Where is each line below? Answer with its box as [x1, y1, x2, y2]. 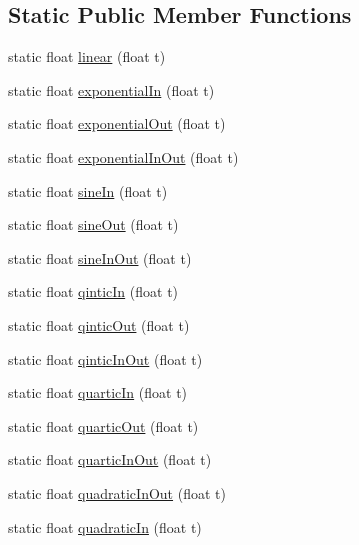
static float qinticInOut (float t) [8, 348, 203, 369]
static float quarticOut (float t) [8, 415, 199, 436]
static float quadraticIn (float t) [8, 516, 202, 537]
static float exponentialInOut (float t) [8, 146, 239, 167]
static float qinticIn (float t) [8, 281, 179, 302]
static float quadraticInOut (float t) [8, 482, 226, 503]
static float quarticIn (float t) [8, 382, 188, 403]
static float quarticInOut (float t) [8, 449, 212, 470]
